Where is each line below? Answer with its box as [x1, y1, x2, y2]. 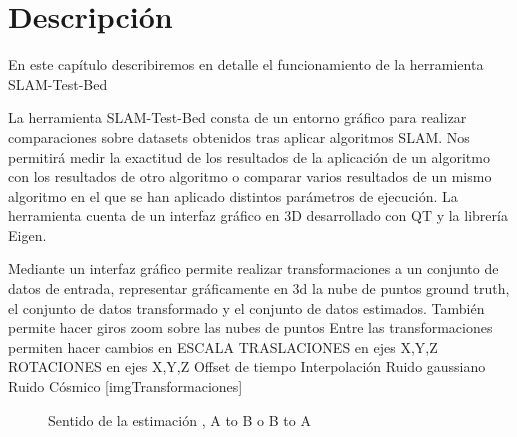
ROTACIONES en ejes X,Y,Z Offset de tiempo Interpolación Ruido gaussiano [8, 356, 486, 377]
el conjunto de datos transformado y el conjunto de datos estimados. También [8, 297, 485, 318]
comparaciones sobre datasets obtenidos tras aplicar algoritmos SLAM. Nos [8, 126, 470, 147]
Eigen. [8, 224, 47, 245]
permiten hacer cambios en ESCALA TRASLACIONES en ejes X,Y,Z [8, 336, 438, 357]
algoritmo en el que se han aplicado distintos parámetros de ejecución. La [8, 185, 458, 206]
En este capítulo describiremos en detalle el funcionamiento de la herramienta [8, 54, 484, 75]
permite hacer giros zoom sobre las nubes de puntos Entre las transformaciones [8, 317, 493, 338]
